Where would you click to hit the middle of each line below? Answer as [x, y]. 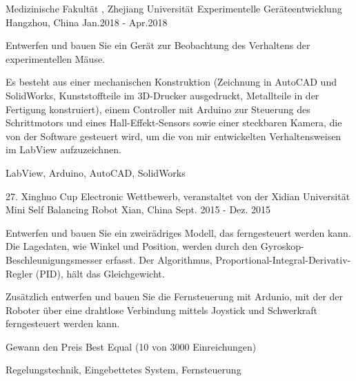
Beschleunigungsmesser [54, 259]
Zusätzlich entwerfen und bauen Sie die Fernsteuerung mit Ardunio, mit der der [175, 296]
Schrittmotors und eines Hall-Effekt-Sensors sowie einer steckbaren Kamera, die [174, 123]
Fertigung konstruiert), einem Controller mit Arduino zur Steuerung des [158, 109]
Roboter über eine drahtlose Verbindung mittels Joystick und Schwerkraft [162, 310]
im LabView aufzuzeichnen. [63, 149]
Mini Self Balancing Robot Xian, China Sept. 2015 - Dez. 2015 [138, 209]
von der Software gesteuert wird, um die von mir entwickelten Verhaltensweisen [174, 136]
